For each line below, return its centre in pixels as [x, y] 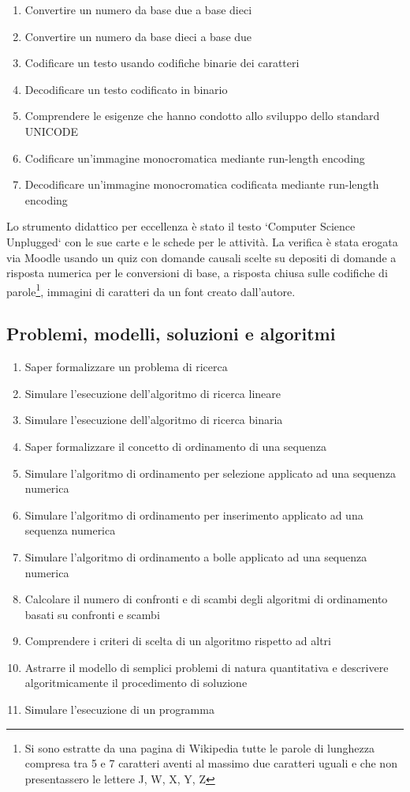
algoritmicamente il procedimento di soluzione [136, 683]
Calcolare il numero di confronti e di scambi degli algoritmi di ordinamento [206, 599]
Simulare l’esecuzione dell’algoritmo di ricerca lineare [153, 393]
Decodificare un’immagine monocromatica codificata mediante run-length [202, 184]
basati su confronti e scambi [92, 614]
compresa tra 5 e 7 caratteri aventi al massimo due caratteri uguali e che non [211, 763]
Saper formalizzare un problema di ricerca [126, 367]
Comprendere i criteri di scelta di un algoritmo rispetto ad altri [178, 641]
